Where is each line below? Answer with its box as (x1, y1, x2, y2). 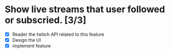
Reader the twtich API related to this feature (12, 31, 105, 37)
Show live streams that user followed (5, 4, 165, 15)
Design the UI (12, 37, 41, 43)
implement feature (12, 43, 51, 49)
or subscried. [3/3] (5, 14, 86, 26)
